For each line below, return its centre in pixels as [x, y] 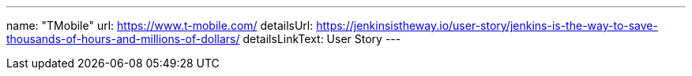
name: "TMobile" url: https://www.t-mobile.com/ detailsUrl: [160, 25]
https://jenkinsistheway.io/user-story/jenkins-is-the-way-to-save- [487, 25]
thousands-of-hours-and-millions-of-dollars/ [123, 39]
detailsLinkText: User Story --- [322, 39]
